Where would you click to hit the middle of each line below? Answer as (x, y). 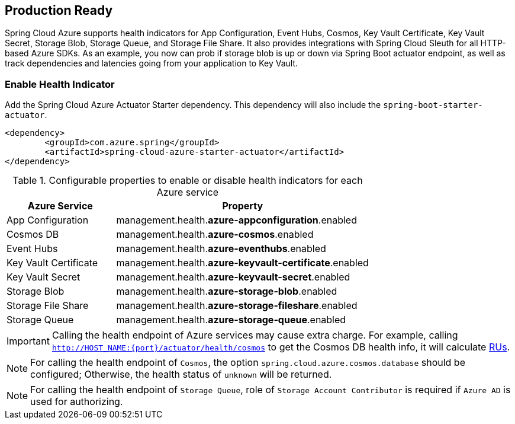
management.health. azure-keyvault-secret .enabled (233, 277)
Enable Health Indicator (60, 84)
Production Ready (59, 10)
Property (243, 206)
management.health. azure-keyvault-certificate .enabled (242, 263)
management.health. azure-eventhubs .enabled (221, 249)
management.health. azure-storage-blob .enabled (227, 291)
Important (28, 341)
